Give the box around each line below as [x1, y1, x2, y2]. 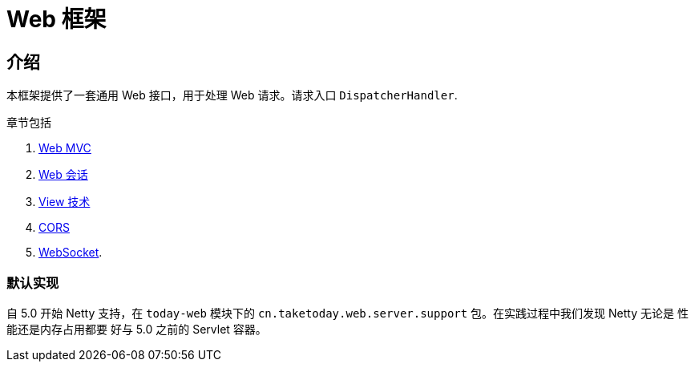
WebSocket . [38, 245, 103, 260]
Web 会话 [38, 168, 88, 182]
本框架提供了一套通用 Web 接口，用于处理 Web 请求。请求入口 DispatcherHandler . [6, 88, 458, 103]
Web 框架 [6, 6, 107, 33]
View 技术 [38, 195, 91, 209]
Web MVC [38, 141, 91, 156]
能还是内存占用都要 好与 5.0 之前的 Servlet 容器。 [6, 321, 267, 336]
